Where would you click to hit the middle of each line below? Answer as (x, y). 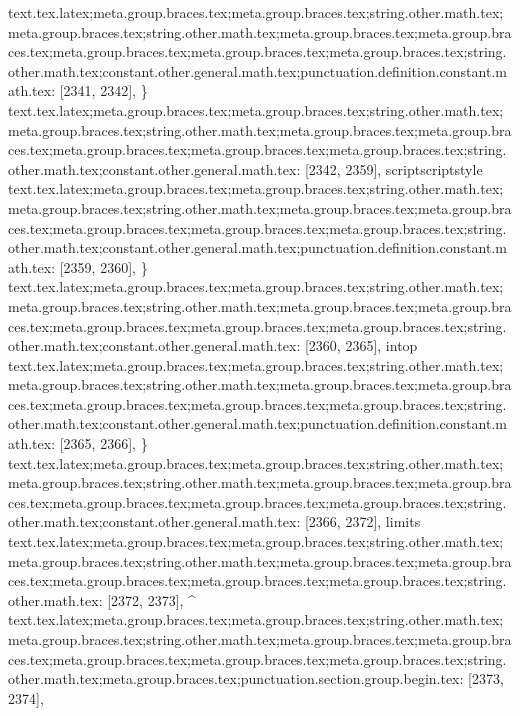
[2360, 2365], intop (361, 345)
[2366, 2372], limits (362, 521)
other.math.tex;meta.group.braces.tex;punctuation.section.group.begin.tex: (236, 678)
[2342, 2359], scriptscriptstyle (393, 168)
